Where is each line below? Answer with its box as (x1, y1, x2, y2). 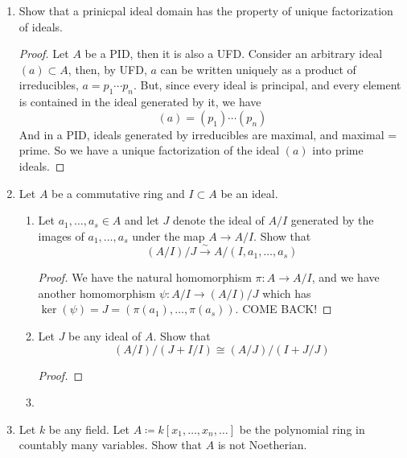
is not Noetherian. (217, 436, 307, 453)
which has (262, 284, 311, 301)
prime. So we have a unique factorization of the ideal (18, 142, 280, 159)
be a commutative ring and (51, 184, 185, 201)
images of (38, 227, 84, 244)
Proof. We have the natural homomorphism (38, 269, 252, 286)
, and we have (311, 269, 380, 286)
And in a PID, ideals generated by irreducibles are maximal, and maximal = (18, 126, 397, 142)
